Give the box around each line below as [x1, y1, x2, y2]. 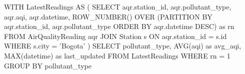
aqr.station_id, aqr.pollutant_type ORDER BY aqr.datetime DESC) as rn [4, 21, 234, 31]
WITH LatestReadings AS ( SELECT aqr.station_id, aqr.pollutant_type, [4, 1, 231, 11]
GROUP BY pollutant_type [4, 60, 91, 70]
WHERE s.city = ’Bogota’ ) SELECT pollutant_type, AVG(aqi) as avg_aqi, [4, 40, 241, 51]
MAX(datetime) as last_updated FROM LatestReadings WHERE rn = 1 [4, 50, 230, 60]
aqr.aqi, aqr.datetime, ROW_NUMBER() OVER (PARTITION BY [4, 11, 212, 21]
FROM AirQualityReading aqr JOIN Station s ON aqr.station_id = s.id [4, 30, 227, 41]
